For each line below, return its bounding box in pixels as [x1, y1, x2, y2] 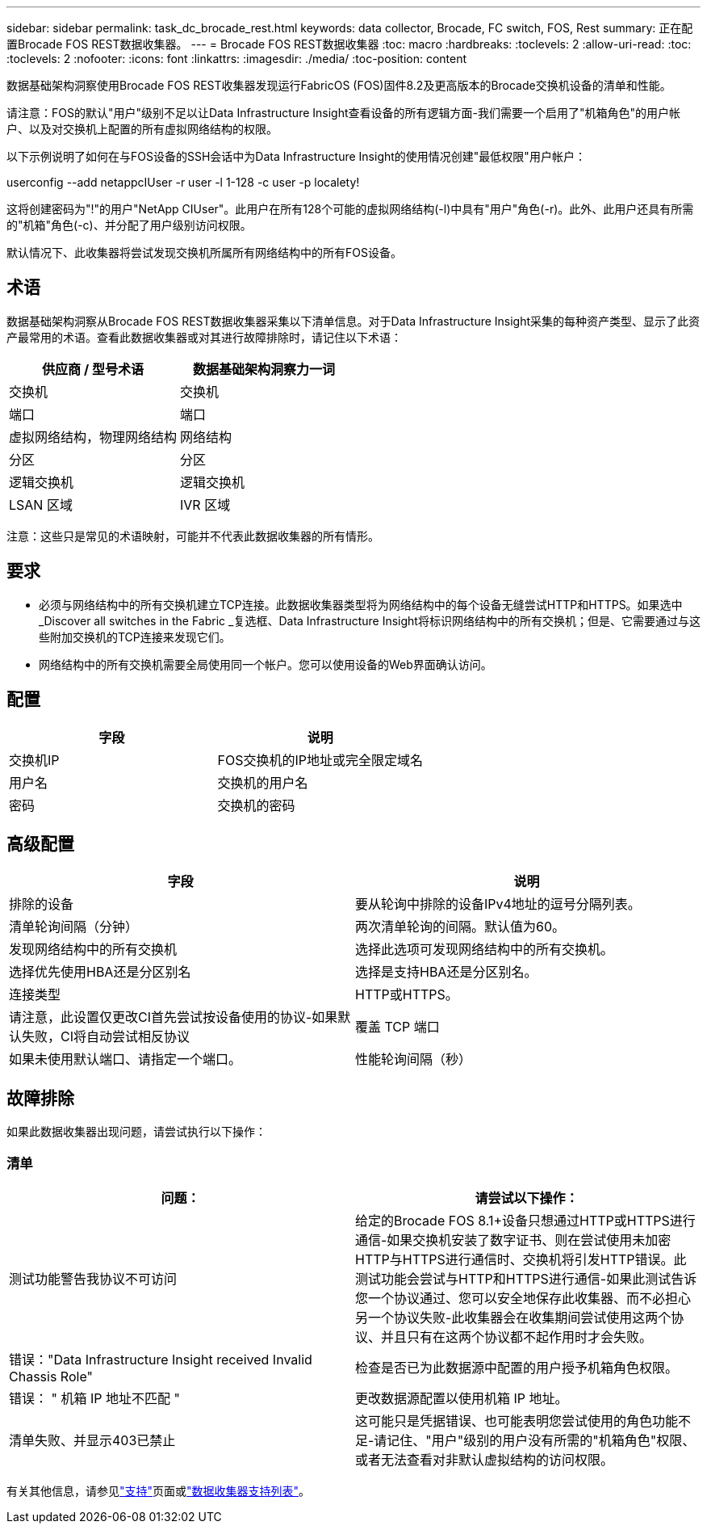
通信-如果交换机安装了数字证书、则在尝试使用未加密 [355, 1231, 671, 1248]
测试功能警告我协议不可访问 [9, 1270, 178, 1287]
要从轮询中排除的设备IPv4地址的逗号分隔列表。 [355, 896, 641, 913]
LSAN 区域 [9, 496, 73, 513]
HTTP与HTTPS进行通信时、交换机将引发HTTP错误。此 [355, 1250, 687, 1267]
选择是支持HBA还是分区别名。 [355, 964, 538, 981]
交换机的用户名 [217, 774, 308, 791]
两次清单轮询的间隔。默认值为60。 [355, 918, 566, 935]
